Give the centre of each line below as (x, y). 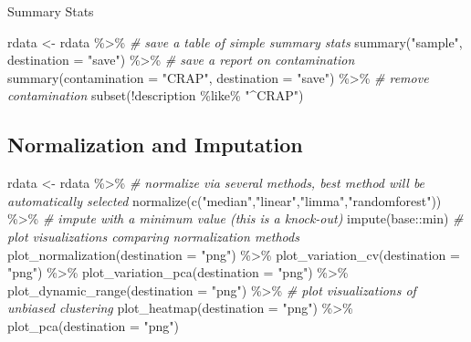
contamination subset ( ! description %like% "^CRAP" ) (156, 95)
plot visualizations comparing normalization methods (153, 236)
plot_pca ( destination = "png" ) (93, 325)
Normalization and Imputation (155, 145)
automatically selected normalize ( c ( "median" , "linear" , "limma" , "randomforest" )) (225, 200)
